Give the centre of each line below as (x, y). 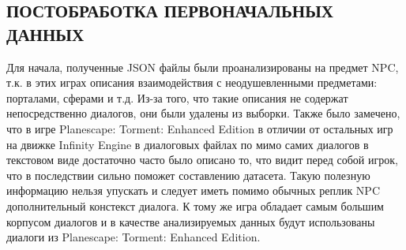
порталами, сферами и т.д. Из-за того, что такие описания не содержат (177, 97)
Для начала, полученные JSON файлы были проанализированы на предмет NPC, (203, 67)
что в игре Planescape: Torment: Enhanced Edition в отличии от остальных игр (200, 128)
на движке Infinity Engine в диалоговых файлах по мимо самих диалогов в (188, 144)
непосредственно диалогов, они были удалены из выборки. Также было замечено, (203, 113)
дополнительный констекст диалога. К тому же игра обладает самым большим (195, 205)
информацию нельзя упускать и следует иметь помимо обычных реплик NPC (194, 190)
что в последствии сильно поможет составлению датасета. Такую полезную (188, 175)
